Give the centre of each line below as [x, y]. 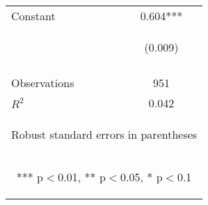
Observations [43, 83]
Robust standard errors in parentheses [104, 134]
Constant [33, 16]
